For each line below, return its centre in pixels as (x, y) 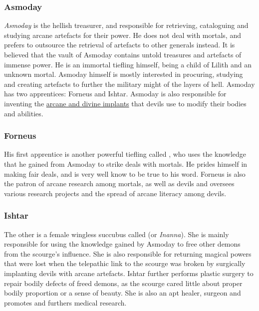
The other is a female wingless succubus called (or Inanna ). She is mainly (117, 234)
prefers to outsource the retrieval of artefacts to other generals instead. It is (120, 45)
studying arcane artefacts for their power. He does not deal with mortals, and (123, 35)
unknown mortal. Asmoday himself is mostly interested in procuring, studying (124, 74)
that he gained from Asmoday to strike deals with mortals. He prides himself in (126, 163)
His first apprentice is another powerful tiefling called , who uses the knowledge (125, 154)
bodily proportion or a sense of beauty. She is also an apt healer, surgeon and (123, 293)
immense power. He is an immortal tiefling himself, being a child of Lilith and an (128, 64)
